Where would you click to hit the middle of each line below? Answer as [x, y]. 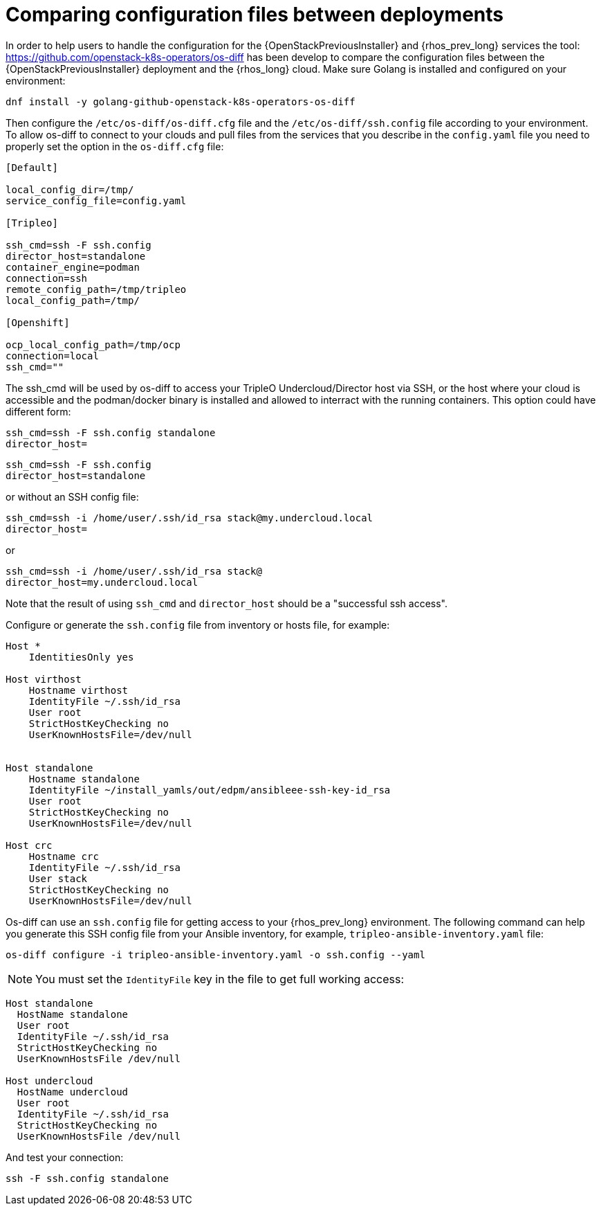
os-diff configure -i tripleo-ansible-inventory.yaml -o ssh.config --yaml [215, 954]
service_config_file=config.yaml [96, 200]
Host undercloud [49, 1080]
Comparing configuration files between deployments [255, 15]
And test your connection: [65, 1157]
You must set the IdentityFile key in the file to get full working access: [220, 979]
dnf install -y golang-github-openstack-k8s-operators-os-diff [181, 101]
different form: [38, 411]
